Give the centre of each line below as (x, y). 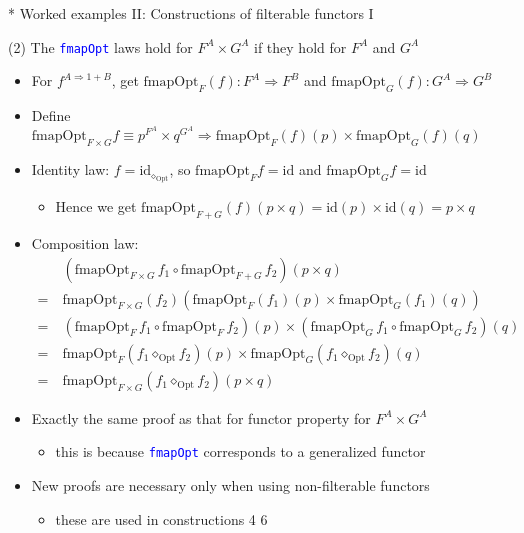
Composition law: (85, 242)
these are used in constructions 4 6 (161, 518)
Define (51, 115)
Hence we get (96, 206)
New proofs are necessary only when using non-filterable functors (230, 484)
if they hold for (300, 46)
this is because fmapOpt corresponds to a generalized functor (240, 451)
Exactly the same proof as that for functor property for (201, 417)
